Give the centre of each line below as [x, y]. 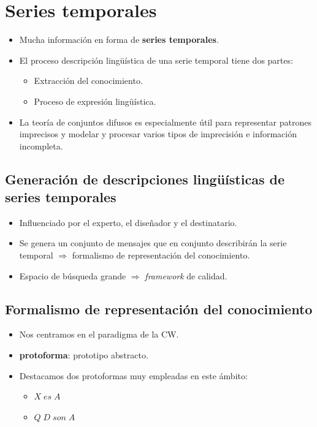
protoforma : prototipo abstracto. [84, 355]
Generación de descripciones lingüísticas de [145, 179]
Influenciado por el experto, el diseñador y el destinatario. [128, 222]
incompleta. [41, 145]
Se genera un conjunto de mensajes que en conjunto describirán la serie [153, 243]
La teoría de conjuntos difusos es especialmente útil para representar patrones [165, 122]
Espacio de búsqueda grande [73, 275]
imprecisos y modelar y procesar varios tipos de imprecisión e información [158, 134]
